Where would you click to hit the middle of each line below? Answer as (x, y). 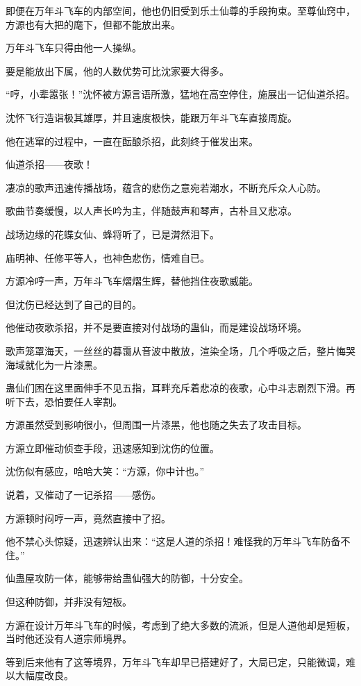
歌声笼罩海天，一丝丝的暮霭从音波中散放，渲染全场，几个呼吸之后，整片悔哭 (180, 350)
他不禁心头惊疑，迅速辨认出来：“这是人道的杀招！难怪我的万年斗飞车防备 (173, 541)
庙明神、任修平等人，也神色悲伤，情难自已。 (108, 257)
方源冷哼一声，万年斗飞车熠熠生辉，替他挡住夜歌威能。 (132, 281)
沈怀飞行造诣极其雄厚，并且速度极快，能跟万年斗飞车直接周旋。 (151, 117)
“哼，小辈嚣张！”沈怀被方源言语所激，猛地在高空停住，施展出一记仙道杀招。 (180, 94)
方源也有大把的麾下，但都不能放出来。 (93, 24)
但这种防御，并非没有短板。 (69, 602)
